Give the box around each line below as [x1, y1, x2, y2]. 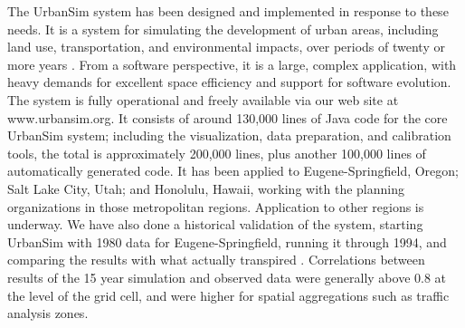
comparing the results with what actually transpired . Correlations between [7, 250, 425, 269]
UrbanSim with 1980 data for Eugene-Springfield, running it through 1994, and [7, 232, 447, 251]
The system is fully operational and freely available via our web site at [7, 90, 399, 109]
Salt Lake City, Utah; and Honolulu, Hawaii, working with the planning [7, 178, 404, 198]
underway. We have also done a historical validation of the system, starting [7, 215, 423, 234]
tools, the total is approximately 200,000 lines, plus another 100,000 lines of [7, 143, 426, 162]
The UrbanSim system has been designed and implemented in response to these [7, 2, 449, 20]
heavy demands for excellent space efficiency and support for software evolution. [7, 72, 451, 92]
